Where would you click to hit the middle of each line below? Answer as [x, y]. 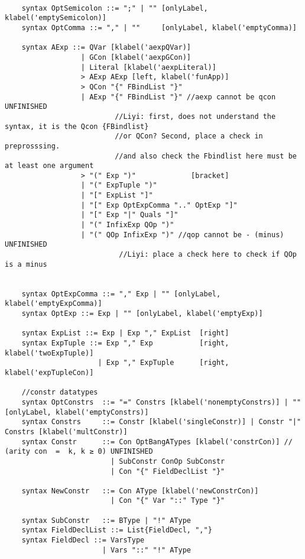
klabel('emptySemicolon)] [56, 18]
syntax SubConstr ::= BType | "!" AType [106, 520]
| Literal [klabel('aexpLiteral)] [148, 67]
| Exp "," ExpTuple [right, [163, 363]
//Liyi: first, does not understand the [195, 116]
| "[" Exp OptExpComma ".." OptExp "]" [159, 205]
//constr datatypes [60, 392]
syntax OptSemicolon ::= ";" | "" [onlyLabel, [115, 8]
